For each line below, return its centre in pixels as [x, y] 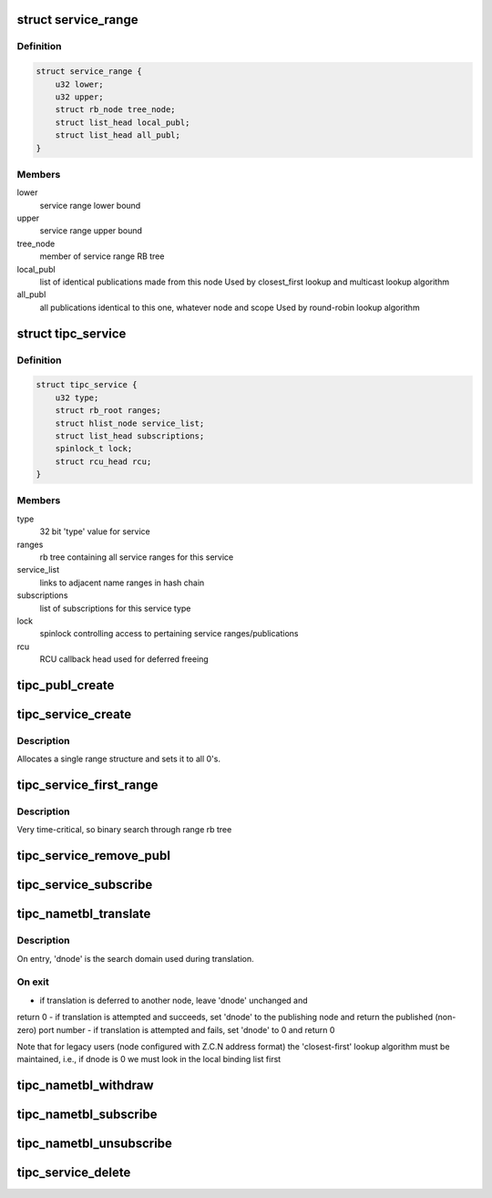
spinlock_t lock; [94, 449]
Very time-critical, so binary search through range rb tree [124, 830]
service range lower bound [90, 205]
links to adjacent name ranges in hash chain [122, 583]
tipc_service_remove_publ [93, 856]
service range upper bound [91, 231]
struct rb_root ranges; [108, 411]
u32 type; [77, 398]
